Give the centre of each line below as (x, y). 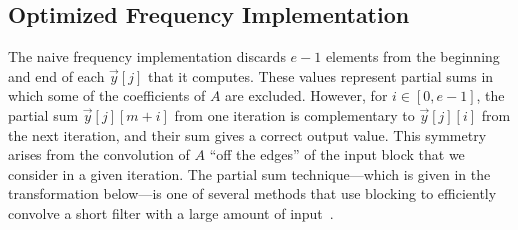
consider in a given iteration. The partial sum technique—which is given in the (249, 173)
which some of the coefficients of (107, 95)
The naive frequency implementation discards (147, 56)
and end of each (56, 75)
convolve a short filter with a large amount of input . (171, 212)
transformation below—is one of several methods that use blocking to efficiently (252, 193)
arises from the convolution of (99, 154)
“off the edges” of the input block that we (337, 154)
